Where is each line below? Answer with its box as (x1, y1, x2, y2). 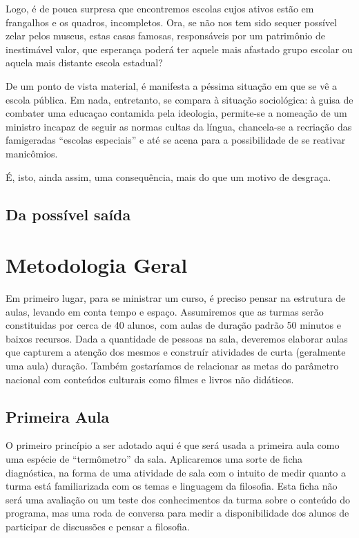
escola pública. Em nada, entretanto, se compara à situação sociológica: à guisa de (6, 92, 353, 106)
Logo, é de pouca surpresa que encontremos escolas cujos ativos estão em (6, 1, 314, 15)
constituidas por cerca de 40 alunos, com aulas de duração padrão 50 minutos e (6, 318, 341, 332)
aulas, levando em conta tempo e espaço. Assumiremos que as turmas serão (6, 304, 324, 318)
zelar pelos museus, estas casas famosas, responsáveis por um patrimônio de (6, 28, 326, 43)
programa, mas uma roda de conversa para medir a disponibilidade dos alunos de (6, 506, 349, 520)
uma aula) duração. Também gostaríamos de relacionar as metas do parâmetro (6, 358, 339, 372)
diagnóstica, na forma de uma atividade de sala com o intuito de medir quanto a (6, 465, 346, 479)
